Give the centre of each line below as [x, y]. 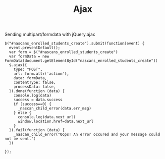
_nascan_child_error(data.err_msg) [55, 108]
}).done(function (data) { [37, 91]
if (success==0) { [32, 104]
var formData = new [29, 56]
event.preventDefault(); [35, 48]
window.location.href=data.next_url [55, 122]
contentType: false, [35, 83]
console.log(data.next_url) [47, 117]
